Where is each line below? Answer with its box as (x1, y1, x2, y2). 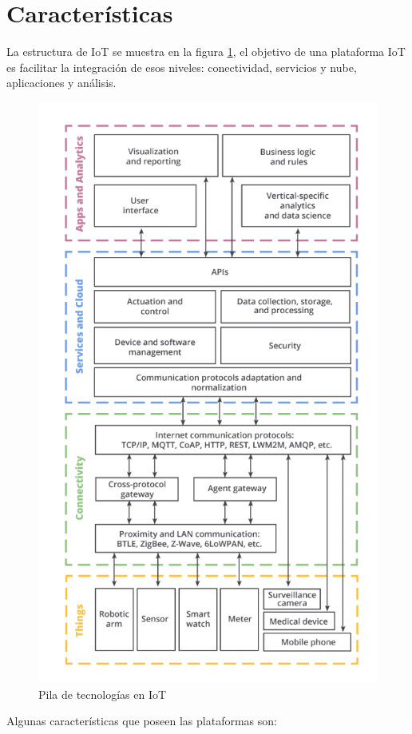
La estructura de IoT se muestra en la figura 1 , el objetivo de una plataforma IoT (6, 43, 406, 60)
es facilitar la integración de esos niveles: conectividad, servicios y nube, (6, 58, 357, 75)
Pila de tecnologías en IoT (38, 685, 167, 702)
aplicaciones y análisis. (6, 74, 117, 91)
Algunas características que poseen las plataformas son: (6, 712, 277, 729)
